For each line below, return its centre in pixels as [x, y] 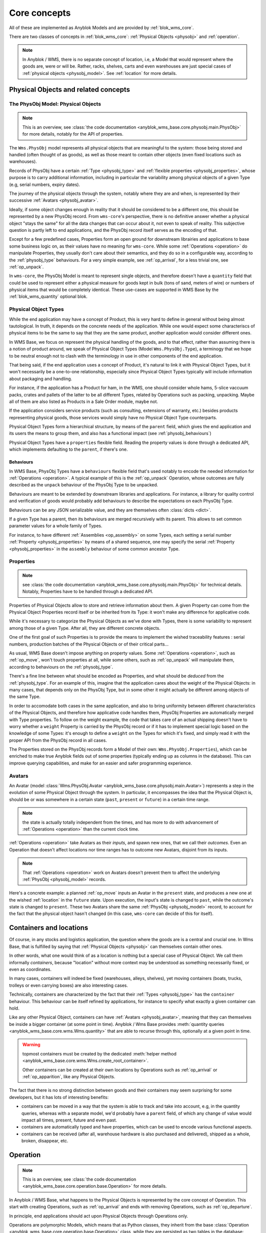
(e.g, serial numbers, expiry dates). [45, 184]
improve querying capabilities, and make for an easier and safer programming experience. [100, 763]
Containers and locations [49, 928]
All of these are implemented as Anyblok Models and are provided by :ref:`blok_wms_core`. [101, 28]
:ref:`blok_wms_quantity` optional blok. [48, 296]
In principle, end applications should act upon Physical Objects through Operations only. [99, 1216]
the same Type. [25, 697]
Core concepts [40, 13]
